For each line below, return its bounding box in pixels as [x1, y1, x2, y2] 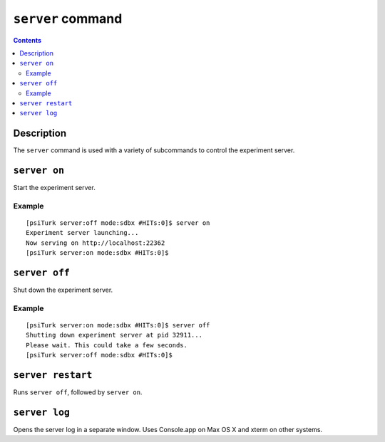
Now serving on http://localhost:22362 [26, 238, 165, 247]
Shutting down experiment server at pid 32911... [26, 331, 203, 340]
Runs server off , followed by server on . [13, 388, 143, 396]
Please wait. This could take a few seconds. [26, 341, 188, 349]
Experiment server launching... [26, 228, 139, 237]
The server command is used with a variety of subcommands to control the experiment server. [13, 146, 295, 154]
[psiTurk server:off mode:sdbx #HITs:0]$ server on [26, 219, 210, 227]
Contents [13, 36, 42, 44]
